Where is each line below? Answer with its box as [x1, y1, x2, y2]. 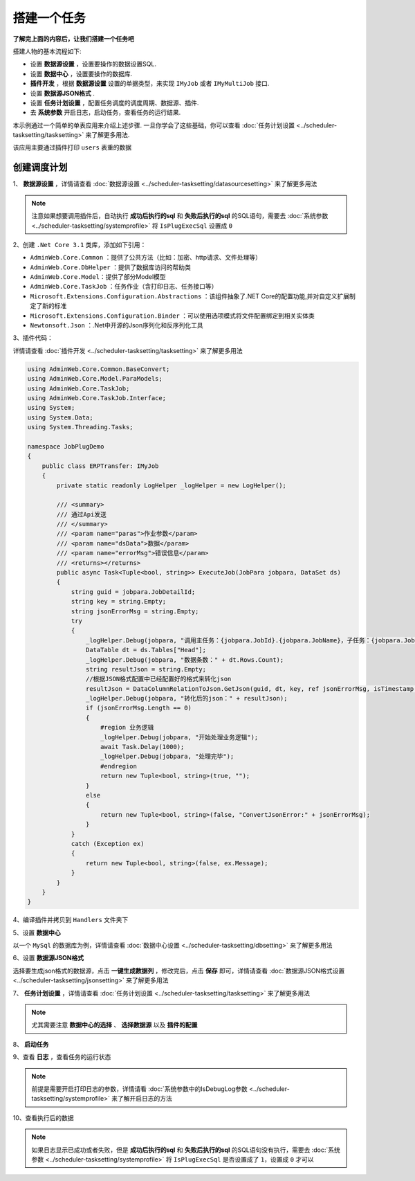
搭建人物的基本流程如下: [12, 47, 82, 55]
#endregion [100, 762, 138, 770]
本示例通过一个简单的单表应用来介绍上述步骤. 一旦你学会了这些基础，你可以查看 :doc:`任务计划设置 [12, 121, 295, 129]
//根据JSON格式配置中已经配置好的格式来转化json [85, 675, 232, 683]
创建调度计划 [12, 161, 68, 173]
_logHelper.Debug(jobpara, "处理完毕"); [100, 752, 234, 761]
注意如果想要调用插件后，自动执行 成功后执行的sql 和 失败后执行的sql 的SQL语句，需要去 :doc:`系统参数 [31, 212, 329, 220]
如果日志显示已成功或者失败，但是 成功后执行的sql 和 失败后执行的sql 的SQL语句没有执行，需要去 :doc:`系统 [31, 1146, 340, 1154]
